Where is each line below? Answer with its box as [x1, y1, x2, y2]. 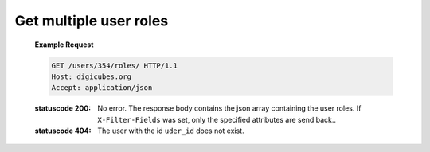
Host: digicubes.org [51, 72, 131, 81]
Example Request [34, 40, 94, 49]
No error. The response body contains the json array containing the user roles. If [97, 103, 362, 113]
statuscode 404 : [34, 126, 92, 135]
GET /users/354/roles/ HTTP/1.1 [51, 60, 178, 70]
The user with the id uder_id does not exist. [97, 126, 244, 135]
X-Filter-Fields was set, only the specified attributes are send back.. [97, 115, 337, 124]
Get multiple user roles [14, 12, 169, 29]
